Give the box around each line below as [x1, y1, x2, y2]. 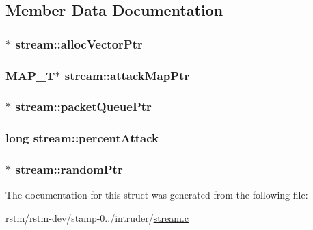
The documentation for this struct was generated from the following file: [5, 188, 308, 202]
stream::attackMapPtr [64, 66, 190, 84]
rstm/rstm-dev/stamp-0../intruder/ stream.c [5, 210, 189, 225]
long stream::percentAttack [5, 129, 159, 146]
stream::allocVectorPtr [15, 35, 143, 52]
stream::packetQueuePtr [15, 98, 152, 115]
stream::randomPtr [15, 161, 123, 178]
